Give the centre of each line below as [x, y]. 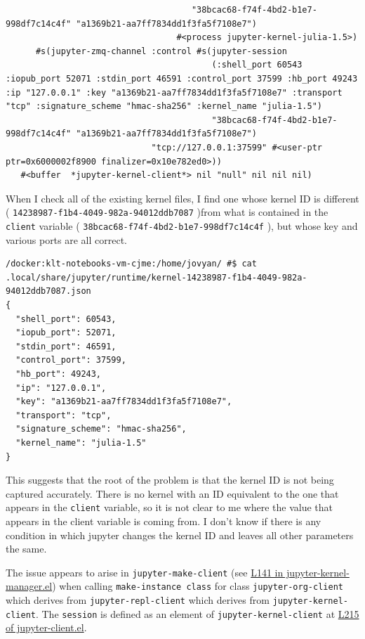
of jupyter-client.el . [46, 627]
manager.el [29, 586]
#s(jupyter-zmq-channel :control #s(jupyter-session [161, 51]
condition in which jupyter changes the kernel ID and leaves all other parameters [180, 535]
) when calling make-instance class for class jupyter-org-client [198, 586]
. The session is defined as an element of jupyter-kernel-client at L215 [197, 613]
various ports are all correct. [67, 239]
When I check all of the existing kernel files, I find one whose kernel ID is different [182, 198]
